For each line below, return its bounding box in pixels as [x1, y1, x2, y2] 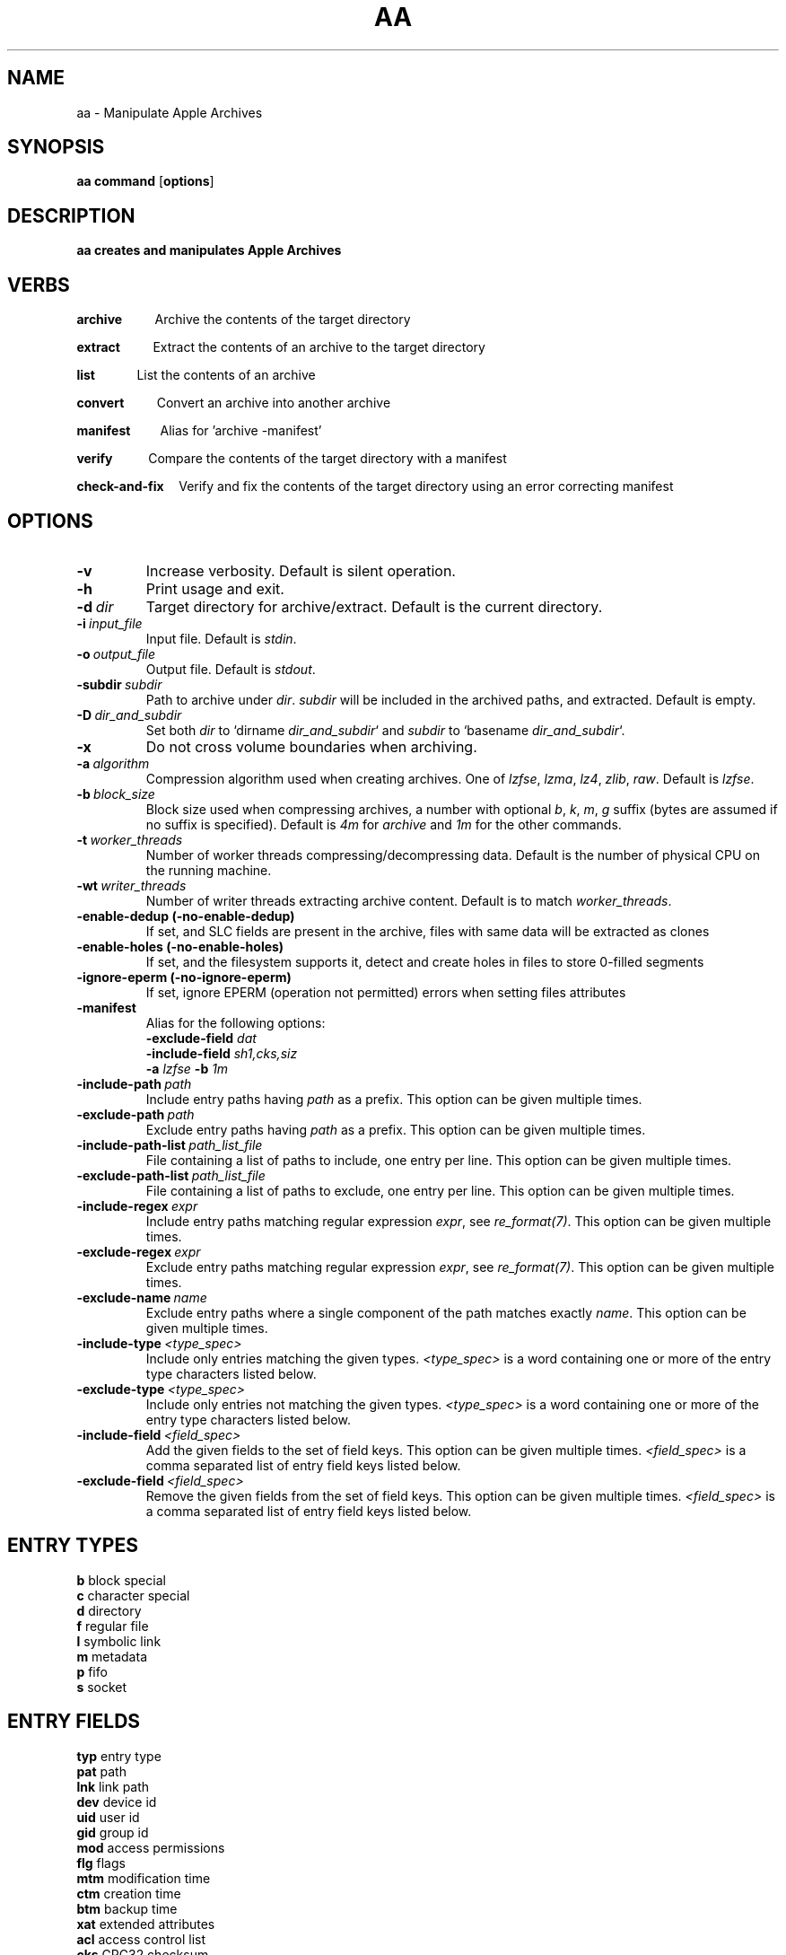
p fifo [76, 1663, 108, 1679]
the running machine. [145, 862, 272, 878]
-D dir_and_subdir [76, 706, 182, 723]
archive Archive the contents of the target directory [76, 311, 411, 328]
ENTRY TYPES [7, 1534, 138, 1557]
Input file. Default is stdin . [145, 630, 297, 646]
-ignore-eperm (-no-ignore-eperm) [76, 969, 292, 985]
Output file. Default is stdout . [145, 661, 316, 677]
